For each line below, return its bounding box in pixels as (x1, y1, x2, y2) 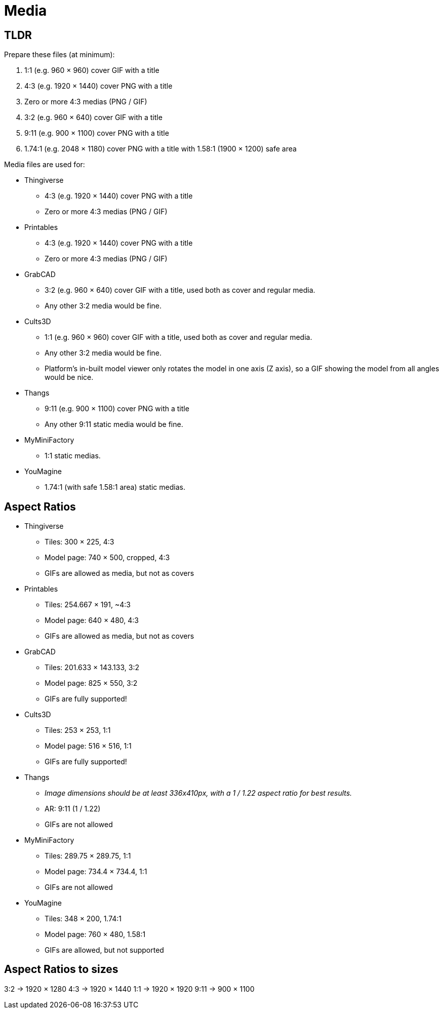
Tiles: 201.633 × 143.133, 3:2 (45, 663, 139, 672)
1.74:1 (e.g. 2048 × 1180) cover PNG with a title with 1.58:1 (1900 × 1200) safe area (24, 144, 297, 153)
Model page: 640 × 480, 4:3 (45, 616, 139, 625)
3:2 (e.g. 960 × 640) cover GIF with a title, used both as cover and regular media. (45, 286, 315, 295)
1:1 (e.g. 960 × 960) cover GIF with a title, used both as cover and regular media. (45, 333, 312, 342)
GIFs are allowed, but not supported (45, 946, 164, 955)
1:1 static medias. (45, 451, 101, 460)
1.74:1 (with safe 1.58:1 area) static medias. (45, 483, 185, 492)
